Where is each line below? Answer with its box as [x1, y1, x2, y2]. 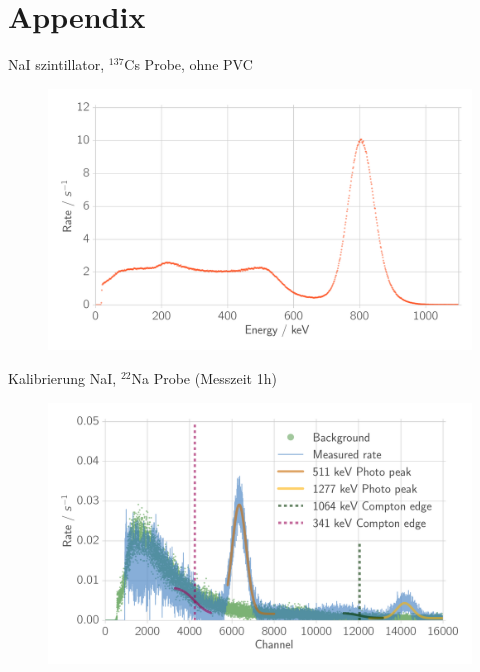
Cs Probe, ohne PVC [124, 54, 253, 75]
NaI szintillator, [8, 54, 105, 75]
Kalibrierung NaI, [8, 368, 117, 388]
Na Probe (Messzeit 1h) [131, 368, 277, 388]
